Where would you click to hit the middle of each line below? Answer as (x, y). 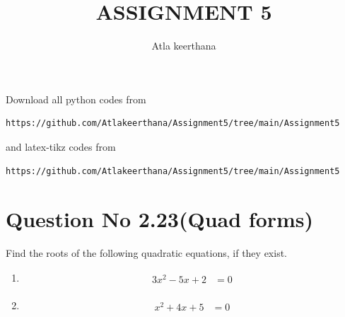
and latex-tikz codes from (61, 146)
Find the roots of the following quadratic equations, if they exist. (146, 253)
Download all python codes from (76, 99)
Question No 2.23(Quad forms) (160, 219)
